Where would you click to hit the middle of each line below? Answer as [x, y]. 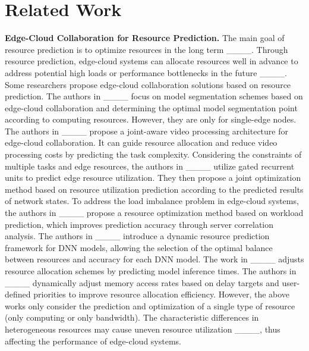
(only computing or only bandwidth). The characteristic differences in [132, 317]
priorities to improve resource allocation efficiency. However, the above [162, 294]
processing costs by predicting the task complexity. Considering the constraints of [153, 154]
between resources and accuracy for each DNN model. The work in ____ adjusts [154, 259]
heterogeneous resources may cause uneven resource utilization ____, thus [143, 329]
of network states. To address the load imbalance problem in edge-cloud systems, [152, 201]
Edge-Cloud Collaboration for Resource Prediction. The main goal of [145, 38]
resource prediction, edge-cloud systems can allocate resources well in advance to [152, 61]
